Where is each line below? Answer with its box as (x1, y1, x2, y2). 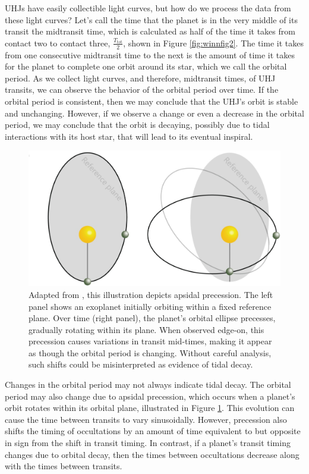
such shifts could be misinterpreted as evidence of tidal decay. (29, 358, 253, 371)
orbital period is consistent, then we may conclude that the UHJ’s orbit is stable (5, 95, 298, 107)
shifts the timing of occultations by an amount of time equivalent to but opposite (5, 425, 301, 437)
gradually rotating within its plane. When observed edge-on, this (29, 323, 264, 335)
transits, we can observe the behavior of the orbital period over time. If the (5, 83, 279, 96)
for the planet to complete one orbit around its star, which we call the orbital (5, 60, 287, 73)
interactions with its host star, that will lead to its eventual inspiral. (5, 130, 253, 142)
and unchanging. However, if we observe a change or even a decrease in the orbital (5, 106, 304, 119)
